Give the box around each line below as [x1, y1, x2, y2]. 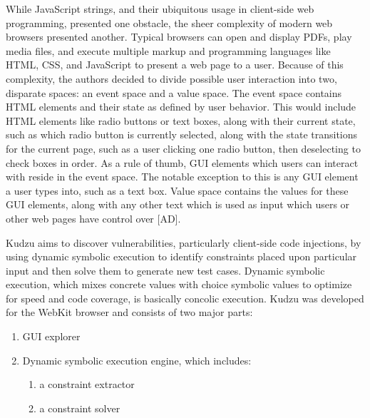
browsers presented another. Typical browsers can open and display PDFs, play [6, 29, 352, 44]
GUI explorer [22, 329, 81, 344]
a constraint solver [39, 400, 120, 415]
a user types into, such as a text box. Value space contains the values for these [6, 183, 349, 198]
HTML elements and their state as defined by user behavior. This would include [6, 99, 356, 114]
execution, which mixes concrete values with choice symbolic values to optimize [6, 277, 352, 292]
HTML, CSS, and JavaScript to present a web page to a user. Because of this [6, 57, 344, 72]
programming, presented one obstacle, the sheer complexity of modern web [6, 15, 333, 30]
